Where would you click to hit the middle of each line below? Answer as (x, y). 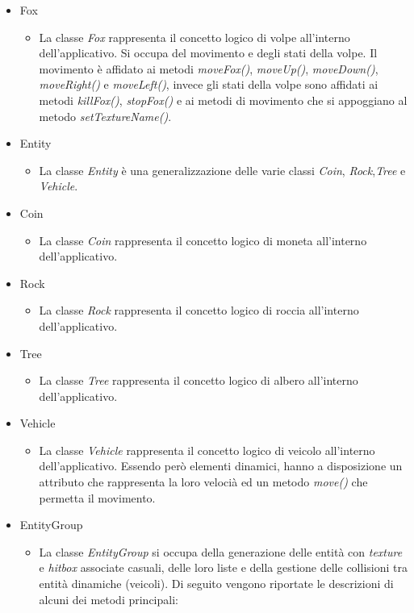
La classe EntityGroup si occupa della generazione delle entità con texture (221, 551)
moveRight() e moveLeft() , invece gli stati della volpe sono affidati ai (209, 84)
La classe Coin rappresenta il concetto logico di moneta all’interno (203, 240)
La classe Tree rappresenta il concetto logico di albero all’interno (199, 380)
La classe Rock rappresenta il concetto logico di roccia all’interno (199, 310)
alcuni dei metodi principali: (109, 599)
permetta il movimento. (97, 497)
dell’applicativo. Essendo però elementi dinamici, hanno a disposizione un (221, 466)
